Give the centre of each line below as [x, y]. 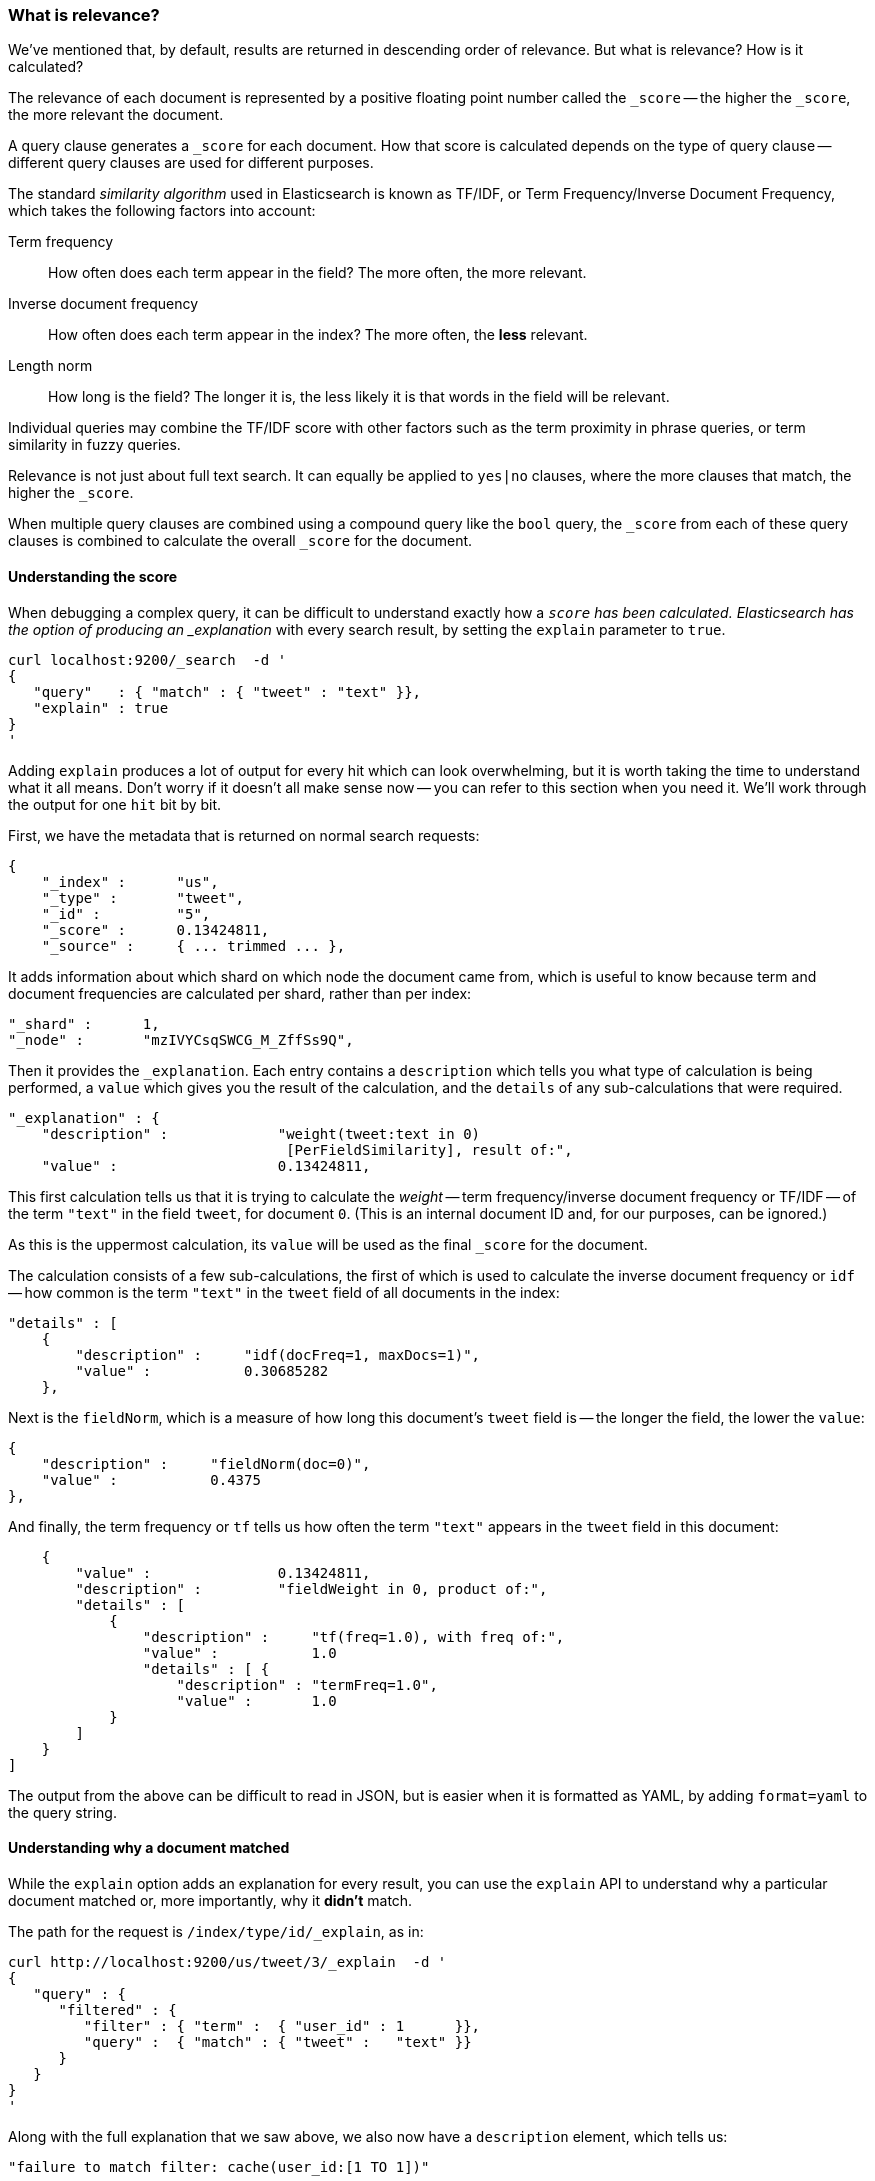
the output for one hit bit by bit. [115, 804]
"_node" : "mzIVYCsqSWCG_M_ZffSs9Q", [181, 1039]
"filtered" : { [117, 2009]
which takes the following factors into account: [162, 211]
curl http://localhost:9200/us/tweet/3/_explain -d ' [227, 1961]
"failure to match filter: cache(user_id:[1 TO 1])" [219, 2166]
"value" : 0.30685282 [202, 1370]
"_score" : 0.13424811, [155, 929]
